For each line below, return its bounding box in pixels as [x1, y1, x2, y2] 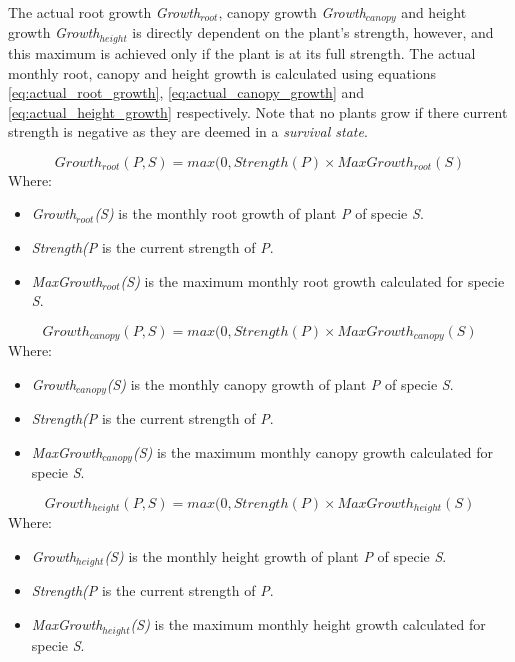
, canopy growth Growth [218, 2, 366, 22]
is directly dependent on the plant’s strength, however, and [132, 22, 494, 43]
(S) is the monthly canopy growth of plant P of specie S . [106, 373, 454, 394]
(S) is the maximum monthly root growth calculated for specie [120, 270, 505, 291]
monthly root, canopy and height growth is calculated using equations [8, 62, 437, 83]
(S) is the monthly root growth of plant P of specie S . [94, 203, 424, 224]
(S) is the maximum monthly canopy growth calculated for [132, 441, 494, 462]
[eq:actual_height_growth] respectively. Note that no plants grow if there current [8, 101, 508, 122]
